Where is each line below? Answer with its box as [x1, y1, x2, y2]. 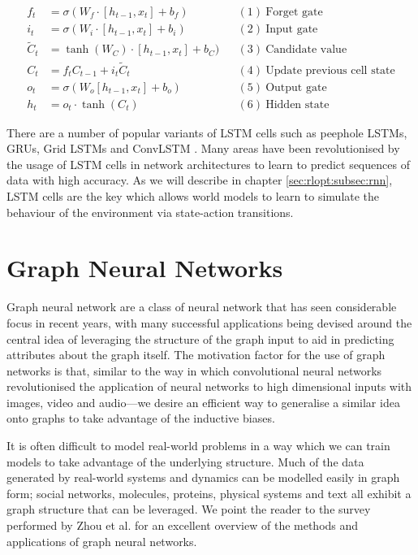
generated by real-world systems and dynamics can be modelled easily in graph [6, 469, 400, 486]
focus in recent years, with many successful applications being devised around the [6, 314, 412, 331]
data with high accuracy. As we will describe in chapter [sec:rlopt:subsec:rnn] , [6, 171, 393, 189]
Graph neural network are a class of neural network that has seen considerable [6, 298, 397, 315]
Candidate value [265, 44, 347, 56]
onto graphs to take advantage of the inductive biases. [6, 410, 275, 427]
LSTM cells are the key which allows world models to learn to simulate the [6, 188, 380, 204]
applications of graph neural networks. [6, 532, 197, 549]
